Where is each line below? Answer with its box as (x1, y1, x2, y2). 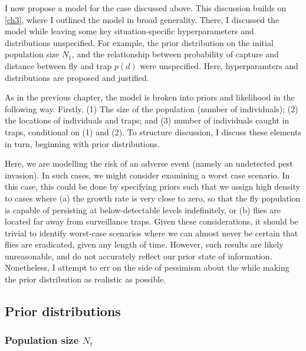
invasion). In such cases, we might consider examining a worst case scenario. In (5, 168, 290, 181)
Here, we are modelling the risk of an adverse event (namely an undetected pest (5, 157, 293, 170)
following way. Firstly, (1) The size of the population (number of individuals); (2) (5, 102, 298, 115)
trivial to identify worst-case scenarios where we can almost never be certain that (5, 226, 298, 239)
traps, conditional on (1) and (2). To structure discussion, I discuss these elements (5, 125, 301, 138)
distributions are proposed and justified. (5, 71, 149, 83)
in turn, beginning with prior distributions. (5, 137, 160, 149)
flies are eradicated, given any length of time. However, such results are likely (5, 238, 284, 251)
